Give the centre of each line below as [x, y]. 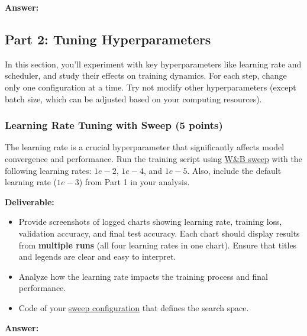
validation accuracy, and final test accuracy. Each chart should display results [159, 233]
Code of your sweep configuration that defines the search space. [134, 307]
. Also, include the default [234, 170]
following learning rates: [48, 170]
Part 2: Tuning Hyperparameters [108, 39]
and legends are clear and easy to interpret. [97, 256]
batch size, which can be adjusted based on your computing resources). [133, 98]
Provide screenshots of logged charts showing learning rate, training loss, [150, 222]
